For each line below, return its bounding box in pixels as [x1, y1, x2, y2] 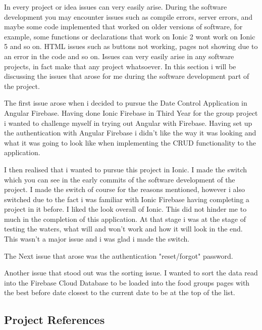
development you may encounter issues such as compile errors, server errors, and [4, 11, 253, 22]
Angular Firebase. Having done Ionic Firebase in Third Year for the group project [4, 107, 258, 118]
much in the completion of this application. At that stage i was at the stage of [4, 213, 246, 224]
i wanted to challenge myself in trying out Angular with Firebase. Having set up [4, 117, 252, 128]
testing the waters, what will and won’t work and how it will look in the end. [4, 223, 243, 234]
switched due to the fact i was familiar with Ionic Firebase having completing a [4, 194, 249, 204]
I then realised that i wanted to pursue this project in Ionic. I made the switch [4, 164, 247, 174]
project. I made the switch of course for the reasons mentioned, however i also [4, 184, 245, 195]
